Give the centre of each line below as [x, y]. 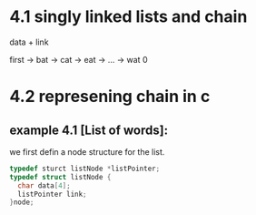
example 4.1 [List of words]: [89, 130]
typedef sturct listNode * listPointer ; [85, 169]
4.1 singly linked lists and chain [128, 17]
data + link [29, 42]
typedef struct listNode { [60, 177]
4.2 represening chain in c [110, 97]
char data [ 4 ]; [44, 185]
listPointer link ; [53, 194]
